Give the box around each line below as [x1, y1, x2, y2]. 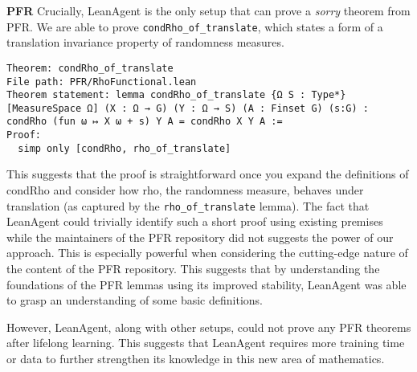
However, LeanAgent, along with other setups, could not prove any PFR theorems [6, 318, 411, 335]
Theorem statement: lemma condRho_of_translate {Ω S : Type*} [6, 89, 346, 101]
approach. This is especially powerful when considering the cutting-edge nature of [6, 244, 408, 261]
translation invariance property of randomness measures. [6, 34, 284, 51]
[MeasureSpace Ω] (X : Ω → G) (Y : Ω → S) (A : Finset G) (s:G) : [6, 102, 370, 114]
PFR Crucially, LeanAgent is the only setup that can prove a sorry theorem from [6, 2, 411, 18]
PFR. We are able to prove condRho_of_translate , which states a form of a [6, 18, 383, 35]
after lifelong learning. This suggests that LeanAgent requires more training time [6, 334, 405, 351]
